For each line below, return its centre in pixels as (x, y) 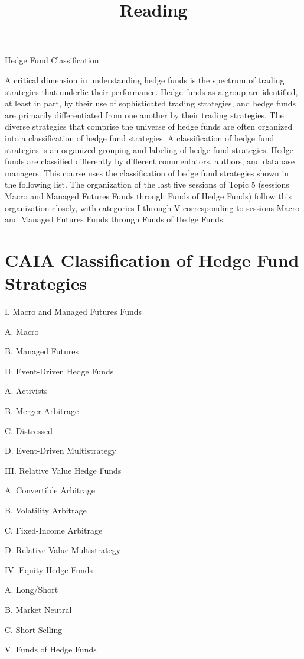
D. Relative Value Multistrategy (63, 550)
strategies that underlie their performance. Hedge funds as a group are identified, (151, 91)
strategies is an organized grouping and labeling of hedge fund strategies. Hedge (149, 149)
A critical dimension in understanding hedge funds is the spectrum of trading (145, 80)
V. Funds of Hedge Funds (51, 649)
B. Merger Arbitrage (42, 410)
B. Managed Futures (42, 351)
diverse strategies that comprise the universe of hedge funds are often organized (149, 126)
